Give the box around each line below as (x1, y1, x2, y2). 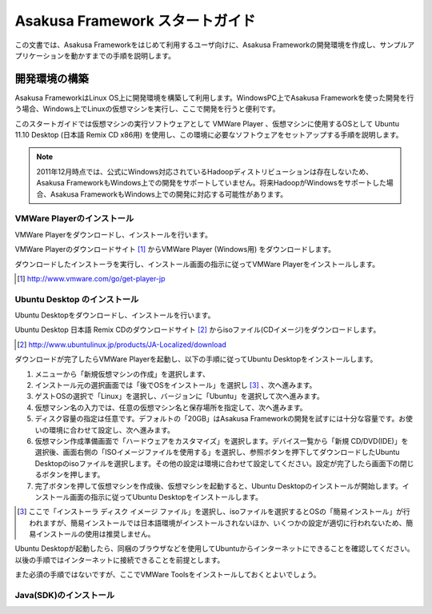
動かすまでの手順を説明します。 (70, 50, 176, 60)
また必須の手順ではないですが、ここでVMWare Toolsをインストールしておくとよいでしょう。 (14, 570, 321, 580)
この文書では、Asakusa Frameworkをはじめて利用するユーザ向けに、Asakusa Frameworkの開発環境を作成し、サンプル (14, 40, 408, 50)
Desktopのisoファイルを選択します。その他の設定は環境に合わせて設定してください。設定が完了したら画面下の (34, 458, 400, 468)
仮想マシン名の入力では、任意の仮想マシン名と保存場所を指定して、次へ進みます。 (34, 402, 307, 412)
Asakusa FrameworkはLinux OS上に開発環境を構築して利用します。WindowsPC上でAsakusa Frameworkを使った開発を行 (14, 93, 414, 102)
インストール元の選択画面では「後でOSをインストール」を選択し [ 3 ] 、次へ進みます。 (34, 380, 317, 389)
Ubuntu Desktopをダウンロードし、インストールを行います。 (14, 310, 215, 320)
